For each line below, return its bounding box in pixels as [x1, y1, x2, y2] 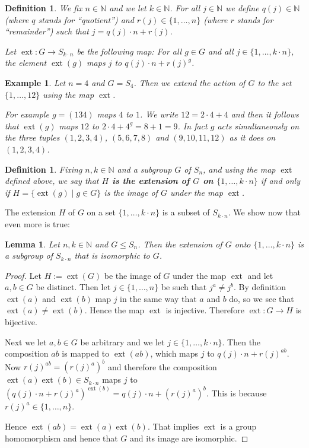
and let [247, 269, 273, 281]
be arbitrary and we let [80, 335, 165, 348]
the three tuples [5, 131, 60, 144]
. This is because [206, 387, 267, 399]
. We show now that [228, 206, 301, 218]
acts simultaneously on [217, 119, 300, 132]
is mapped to [62, 347, 110, 360]
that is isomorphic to [74, 249, 150, 262]
